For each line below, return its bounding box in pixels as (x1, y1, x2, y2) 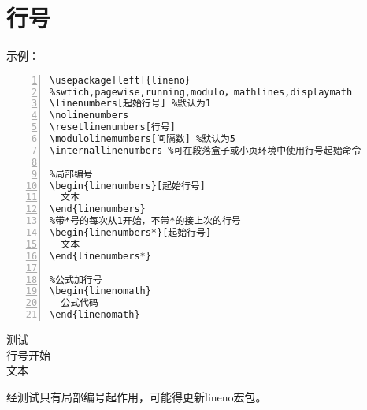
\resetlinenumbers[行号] (50, 121, 176, 133)
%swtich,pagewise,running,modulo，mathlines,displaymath (50, 86, 353, 98)
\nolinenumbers (50, 110, 129, 121)
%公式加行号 (50, 274, 102, 285)
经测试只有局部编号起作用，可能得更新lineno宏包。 (6, 388, 267, 404)
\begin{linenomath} (50, 285, 151, 297)
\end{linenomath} (50, 309, 140, 321)
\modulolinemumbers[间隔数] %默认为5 (50, 133, 235, 145)
